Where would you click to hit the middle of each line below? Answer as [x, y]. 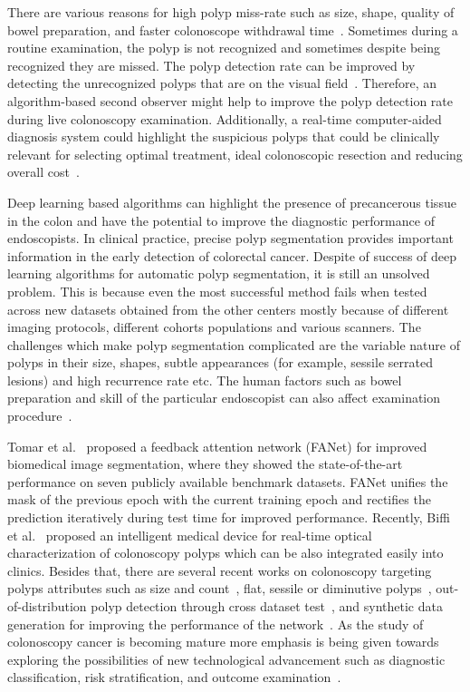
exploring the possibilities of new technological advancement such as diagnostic [226, 659]
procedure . [40, 416]
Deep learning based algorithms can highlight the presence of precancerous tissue [232, 202]
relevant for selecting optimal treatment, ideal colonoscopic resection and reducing [235, 154]
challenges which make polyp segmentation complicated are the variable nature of [234, 344]
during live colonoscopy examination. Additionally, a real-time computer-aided [225, 118]
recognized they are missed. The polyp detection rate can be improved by [211, 65]
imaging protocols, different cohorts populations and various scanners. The [214, 327]
